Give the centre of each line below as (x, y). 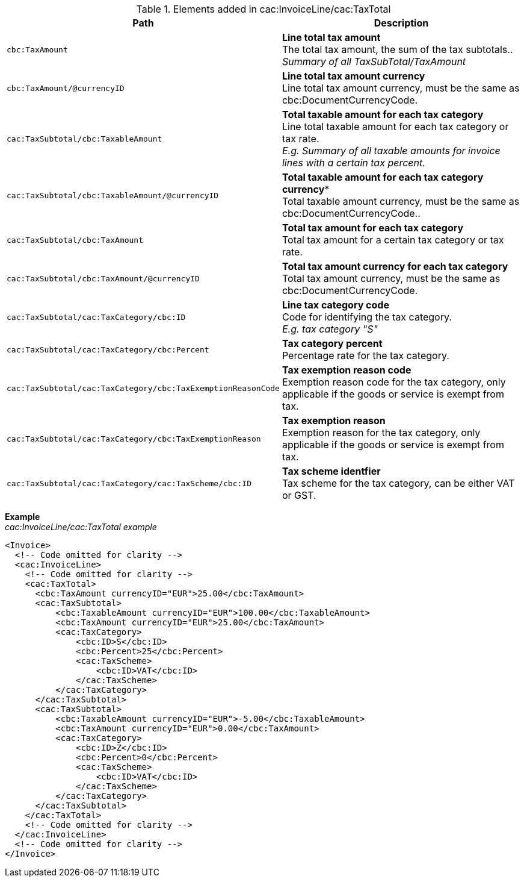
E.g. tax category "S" (330, 329)
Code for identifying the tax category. (367, 317)
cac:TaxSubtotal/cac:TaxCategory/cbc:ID (96, 317)
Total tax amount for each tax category (373, 228)
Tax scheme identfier (331, 471)
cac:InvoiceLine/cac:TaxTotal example (81, 527)
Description (401, 23)
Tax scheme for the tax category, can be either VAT (398, 483)
